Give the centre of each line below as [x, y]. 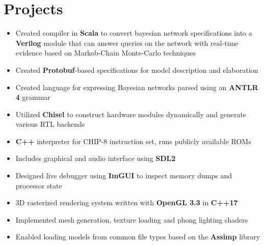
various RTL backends [50, 124]
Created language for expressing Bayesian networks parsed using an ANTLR [137, 87]
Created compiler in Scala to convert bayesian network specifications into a [134, 33]
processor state [39, 185]
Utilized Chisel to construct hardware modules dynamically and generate [131, 114]
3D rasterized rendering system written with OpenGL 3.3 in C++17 [127, 202]
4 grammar [33, 97]
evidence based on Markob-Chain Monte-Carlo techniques [106, 53]
